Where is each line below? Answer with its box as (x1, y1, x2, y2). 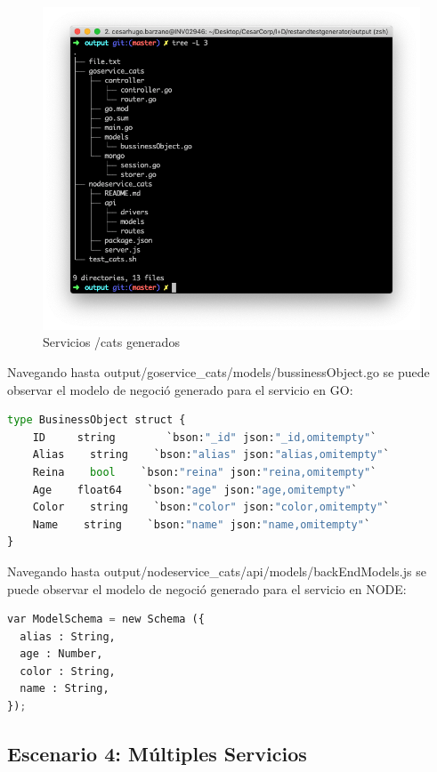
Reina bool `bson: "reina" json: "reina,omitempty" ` (32, 465, 377, 478)
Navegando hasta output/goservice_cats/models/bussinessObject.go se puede (7, 362, 430, 381)
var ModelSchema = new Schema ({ (7, 613, 205, 626)
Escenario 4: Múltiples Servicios (7, 740, 307, 768)
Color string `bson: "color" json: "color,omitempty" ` (32, 501, 390, 514)
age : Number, (20, 647, 103, 661)
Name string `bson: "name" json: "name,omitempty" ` (32, 518, 371, 531)
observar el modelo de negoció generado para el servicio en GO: (7, 380, 353, 398)
